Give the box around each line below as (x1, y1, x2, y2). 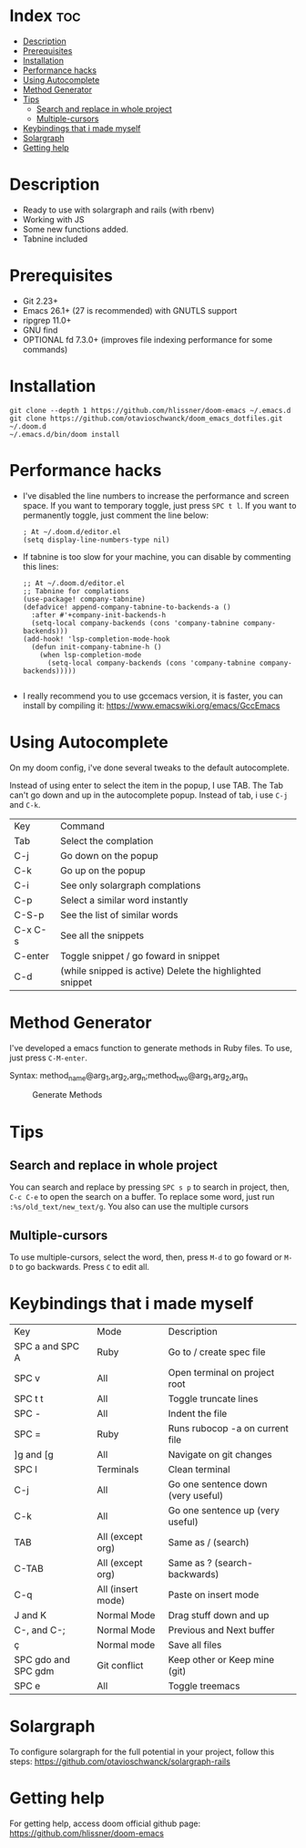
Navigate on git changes (168, 1449, 273, 1461)
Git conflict (97, 1659, 144, 1672)
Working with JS (22, 213, 85, 224)
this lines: (22, 561, 59, 572)
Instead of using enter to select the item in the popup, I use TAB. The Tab (9, 779, 284, 790)
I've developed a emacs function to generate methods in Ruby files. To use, (9, 1042, 293, 1053)
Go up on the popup (60, 863, 146, 876)
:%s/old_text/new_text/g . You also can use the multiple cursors (9, 1201, 249, 1213)
